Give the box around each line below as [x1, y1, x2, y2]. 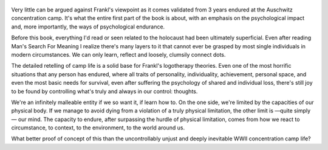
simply [293, 107, 311, 114]
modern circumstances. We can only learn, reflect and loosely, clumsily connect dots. [11, 51, 226, 58]
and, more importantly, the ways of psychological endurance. [11, 23, 165, 30]
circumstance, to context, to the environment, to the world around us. [11, 124, 185, 131]
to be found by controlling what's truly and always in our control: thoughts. [11, 88, 198, 95]
